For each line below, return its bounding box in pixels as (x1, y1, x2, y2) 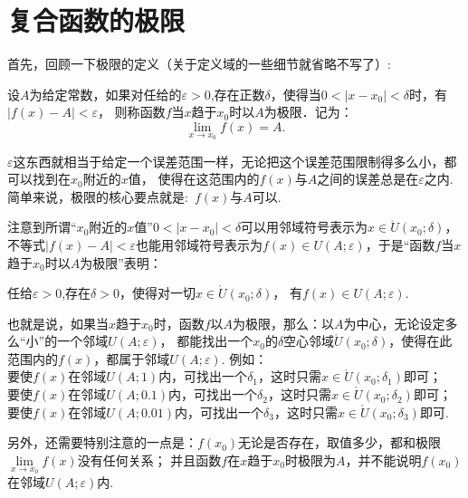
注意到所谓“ (7, 217, 77, 236)
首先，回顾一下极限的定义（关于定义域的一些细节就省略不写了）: (7, 54, 391, 73)
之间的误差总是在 (317, 169, 419, 188)
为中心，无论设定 (343, 313, 445, 332)
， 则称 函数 (97, 102, 166, 121)
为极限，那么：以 (233, 313, 335, 332)
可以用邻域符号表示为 (241, 217, 368, 236)
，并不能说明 (345, 450, 422, 469)
